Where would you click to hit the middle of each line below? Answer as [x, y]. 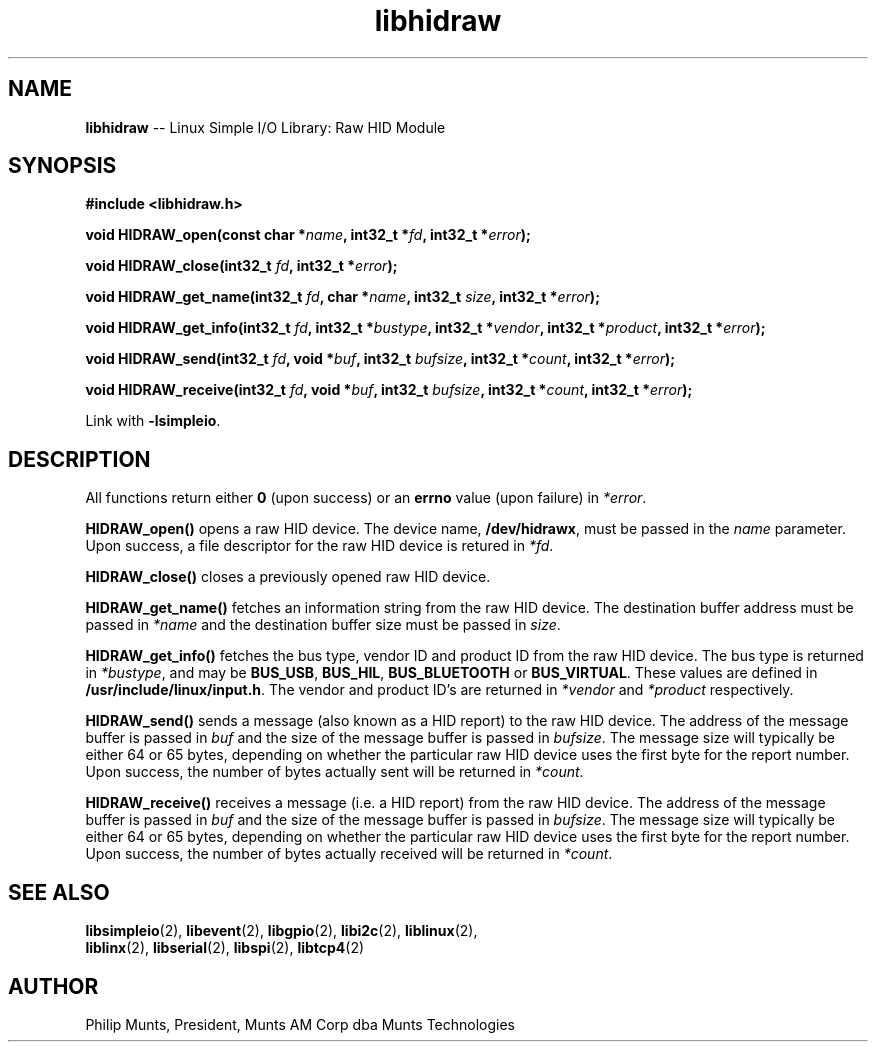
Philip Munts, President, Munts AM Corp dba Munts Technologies [300, 1024]
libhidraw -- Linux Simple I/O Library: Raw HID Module [265, 127]
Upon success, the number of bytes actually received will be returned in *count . [349, 854]
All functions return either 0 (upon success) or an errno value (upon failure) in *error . [366, 498]
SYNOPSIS [62, 166]
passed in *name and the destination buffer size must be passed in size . [323, 625]
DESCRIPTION [79, 459]
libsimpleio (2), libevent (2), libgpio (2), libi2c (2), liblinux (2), [281, 931]
